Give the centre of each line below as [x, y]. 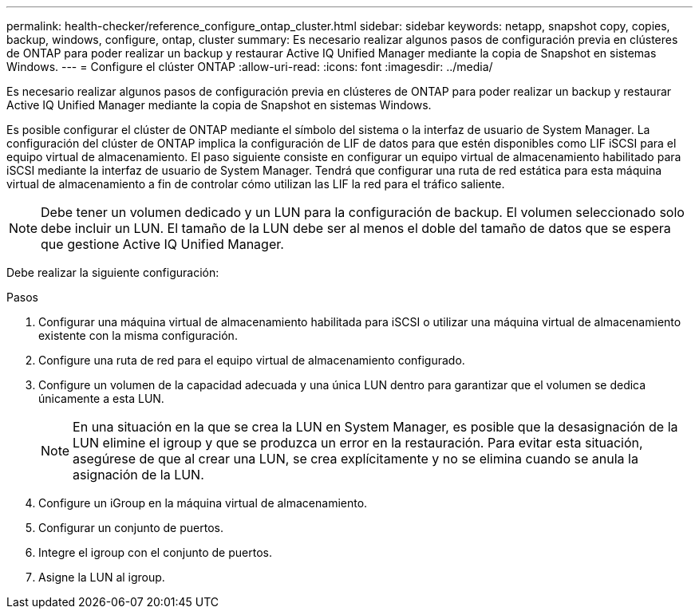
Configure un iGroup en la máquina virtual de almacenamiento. [203, 503]
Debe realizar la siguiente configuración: [113, 272]
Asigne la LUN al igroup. [102, 577]
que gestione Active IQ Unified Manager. [162, 244]
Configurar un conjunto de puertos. [131, 528]
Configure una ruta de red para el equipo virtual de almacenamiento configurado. [252, 360]
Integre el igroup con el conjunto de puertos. [155, 552]
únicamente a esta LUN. [101, 398]
